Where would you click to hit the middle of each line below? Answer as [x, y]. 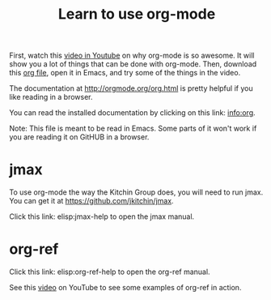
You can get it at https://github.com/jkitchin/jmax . [91, 201]
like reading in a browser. [51, 97]
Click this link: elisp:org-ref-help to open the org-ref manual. [110, 272]
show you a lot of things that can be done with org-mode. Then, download [133, 64]
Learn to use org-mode [137, 14]
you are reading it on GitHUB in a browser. [79, 137]
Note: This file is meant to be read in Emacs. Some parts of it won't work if [133, 129]
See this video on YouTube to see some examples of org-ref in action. [125, 288]
